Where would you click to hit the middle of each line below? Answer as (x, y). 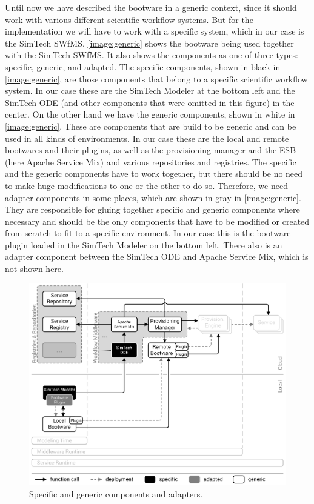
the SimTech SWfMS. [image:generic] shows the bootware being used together (149, 43)
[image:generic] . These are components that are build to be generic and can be (151, 126)
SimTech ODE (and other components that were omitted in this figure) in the (150, 102)
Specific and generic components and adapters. (116, 493)
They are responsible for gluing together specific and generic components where (152, 209)
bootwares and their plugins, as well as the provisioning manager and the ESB (151, 150)
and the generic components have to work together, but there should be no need (154, 174)
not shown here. (34, 269)
